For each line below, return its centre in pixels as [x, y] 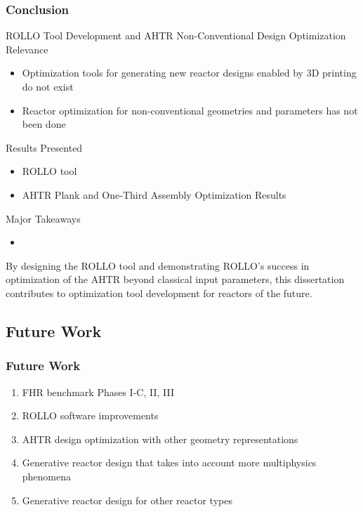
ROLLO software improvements [90, 415]
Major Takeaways [43, 218]
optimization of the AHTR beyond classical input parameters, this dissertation [175, 279]
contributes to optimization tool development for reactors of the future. [159, 293]
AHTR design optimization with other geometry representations [160, 439]
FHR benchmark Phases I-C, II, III [98, 392]
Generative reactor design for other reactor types [127, 500]
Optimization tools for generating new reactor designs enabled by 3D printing [189, 73]
